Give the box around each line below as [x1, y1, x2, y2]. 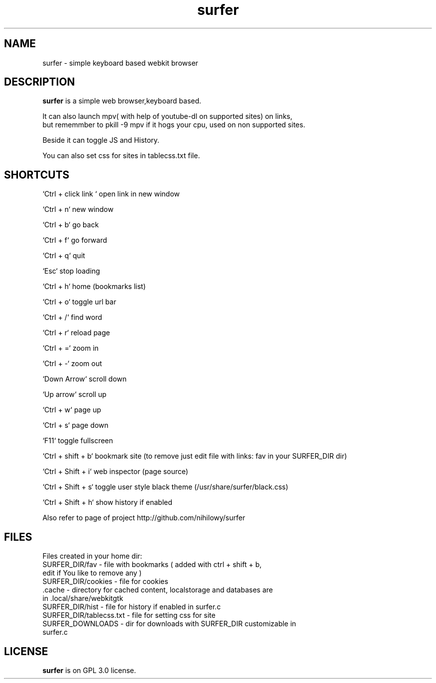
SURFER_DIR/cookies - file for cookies [42, 577, 168, 586]
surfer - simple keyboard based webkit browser [42, 58, 199, 67]
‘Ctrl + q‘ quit [42, 251, 85, 260]
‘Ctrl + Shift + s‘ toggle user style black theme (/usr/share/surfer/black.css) [42, 483, 289, 491]
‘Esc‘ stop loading [42, 267, 100, 276]
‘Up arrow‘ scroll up [42, 390, 107, 399]
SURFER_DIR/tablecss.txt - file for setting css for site [42, 611, 216, 620]
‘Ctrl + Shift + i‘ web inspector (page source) [42, 467, 189, 476]
